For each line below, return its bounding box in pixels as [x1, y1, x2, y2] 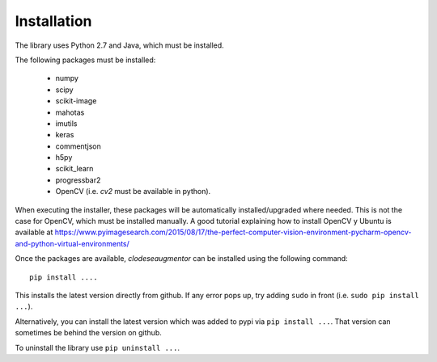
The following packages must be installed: [15, 55, 156, 65]
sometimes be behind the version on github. [15, 328, 162, 338]
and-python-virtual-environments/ [15, 238, 129, 248]
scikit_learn [55, 164, 94, 174]
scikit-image [55, 96, 97, 106]
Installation [15, 12, 92, 30]
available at [15, 227, 53, 238]
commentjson [55, 141, 101, 151]
